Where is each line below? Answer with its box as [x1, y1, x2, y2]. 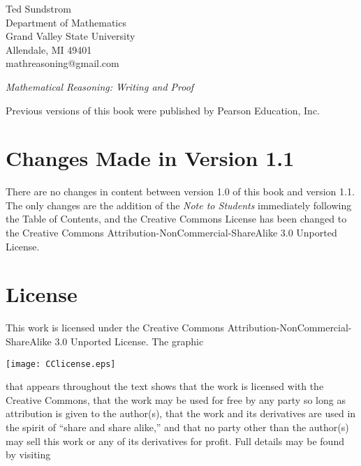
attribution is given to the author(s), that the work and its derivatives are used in [6, 406, 356, 421]
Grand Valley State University [6, 29, 135, 43]
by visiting [6, 447, 51, 462]
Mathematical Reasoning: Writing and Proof [6, 79, 194, 93]
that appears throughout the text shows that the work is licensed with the [6, 379, 324, 393]
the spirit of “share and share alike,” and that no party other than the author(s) [6, 420, 349, 434]
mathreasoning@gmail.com [6, 56, 119, 70]
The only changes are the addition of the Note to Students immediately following [6, 197, 352, 212]
